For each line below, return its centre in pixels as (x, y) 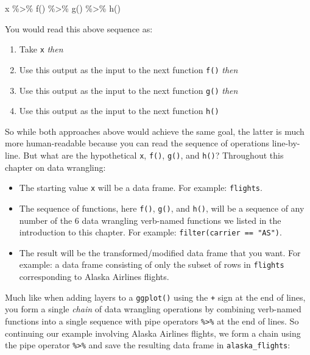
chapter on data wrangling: (55, 167)
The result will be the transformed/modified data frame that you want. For (160, 252)
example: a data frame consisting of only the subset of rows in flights (152, 264)
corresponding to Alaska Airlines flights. (94, 277)
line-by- (286, 143)
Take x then (41, 49)
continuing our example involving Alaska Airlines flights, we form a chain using (153, 333)
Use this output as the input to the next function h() (119, 111)
